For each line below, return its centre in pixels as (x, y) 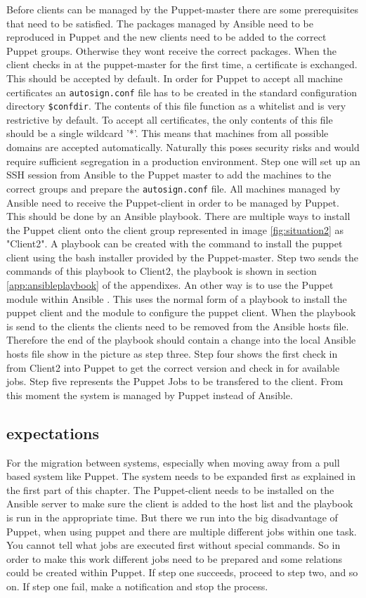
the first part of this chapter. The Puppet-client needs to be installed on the (170, 489)
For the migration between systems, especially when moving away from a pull (173, 462)
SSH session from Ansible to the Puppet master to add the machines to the (169, 175)
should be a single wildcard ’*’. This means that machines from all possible (168, 133)
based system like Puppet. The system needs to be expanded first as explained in (181, 476)
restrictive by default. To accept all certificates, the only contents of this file (170, 119)
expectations (53, 433)
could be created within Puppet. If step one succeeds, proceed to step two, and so (182, 572)
